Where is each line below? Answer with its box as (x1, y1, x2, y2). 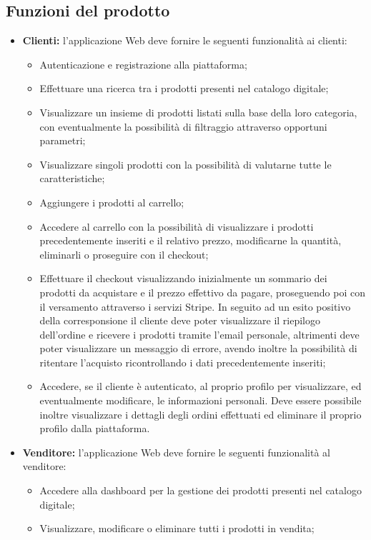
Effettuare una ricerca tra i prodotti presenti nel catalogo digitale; (39, 81, 329, 96)
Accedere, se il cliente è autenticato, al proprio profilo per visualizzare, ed (39, 379, 362, 394)
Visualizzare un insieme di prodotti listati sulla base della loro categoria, (39, 104, 357, 119)
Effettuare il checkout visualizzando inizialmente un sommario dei (39, 271, 327, 286)
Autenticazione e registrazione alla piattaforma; (39, 56, 247, 71)
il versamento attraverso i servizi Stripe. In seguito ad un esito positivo (39, 299, 351, 314)
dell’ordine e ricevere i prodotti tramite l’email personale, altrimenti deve (39, 326, 360, 341)
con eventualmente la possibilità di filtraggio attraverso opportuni (39, 119, 327, 134)
